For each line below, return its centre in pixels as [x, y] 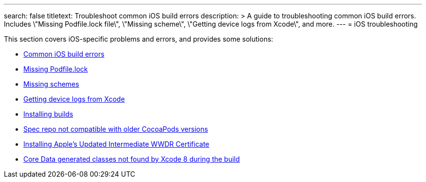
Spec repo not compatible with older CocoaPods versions [116, 129]
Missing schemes [51, 84]
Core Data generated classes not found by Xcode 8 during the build [132, 159]
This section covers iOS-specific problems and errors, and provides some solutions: [139, 39]
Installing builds [48, 114]
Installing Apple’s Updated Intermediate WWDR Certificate [116, 144]
